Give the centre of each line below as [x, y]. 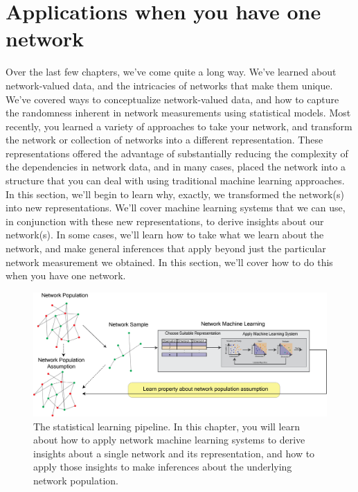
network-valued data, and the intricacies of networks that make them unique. [169, 85]
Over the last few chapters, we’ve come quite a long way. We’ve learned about [171, 72]
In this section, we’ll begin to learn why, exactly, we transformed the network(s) [175, 194]
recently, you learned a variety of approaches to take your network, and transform [179, 126]
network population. [76, 481]
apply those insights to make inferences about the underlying [163, 467]
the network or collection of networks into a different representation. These [164, 140]
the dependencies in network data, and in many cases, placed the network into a [176, 167]
